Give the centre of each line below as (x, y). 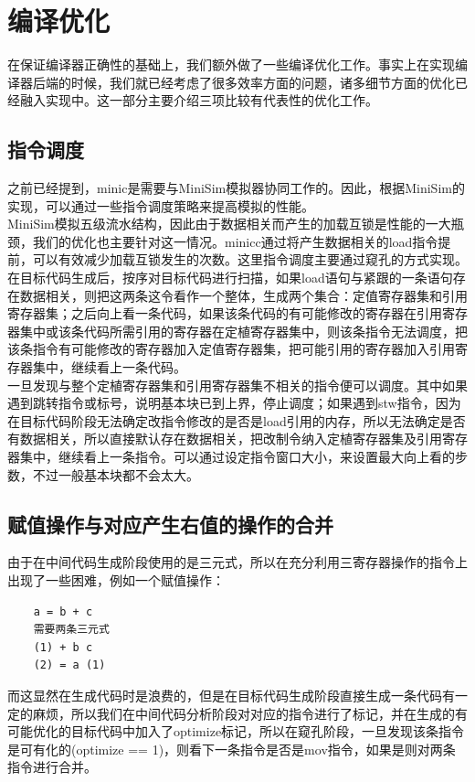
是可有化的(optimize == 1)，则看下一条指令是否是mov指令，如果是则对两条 (232, 749)
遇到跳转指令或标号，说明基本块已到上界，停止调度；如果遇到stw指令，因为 (234, 403)
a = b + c (63, 611)
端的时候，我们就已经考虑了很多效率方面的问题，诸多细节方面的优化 (250, 82)
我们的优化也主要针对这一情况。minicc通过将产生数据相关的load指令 (235, 241)
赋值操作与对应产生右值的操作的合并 (170, 524)
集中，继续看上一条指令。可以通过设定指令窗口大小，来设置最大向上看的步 (243, 457)
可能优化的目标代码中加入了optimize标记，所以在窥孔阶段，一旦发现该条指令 (236, 731)
